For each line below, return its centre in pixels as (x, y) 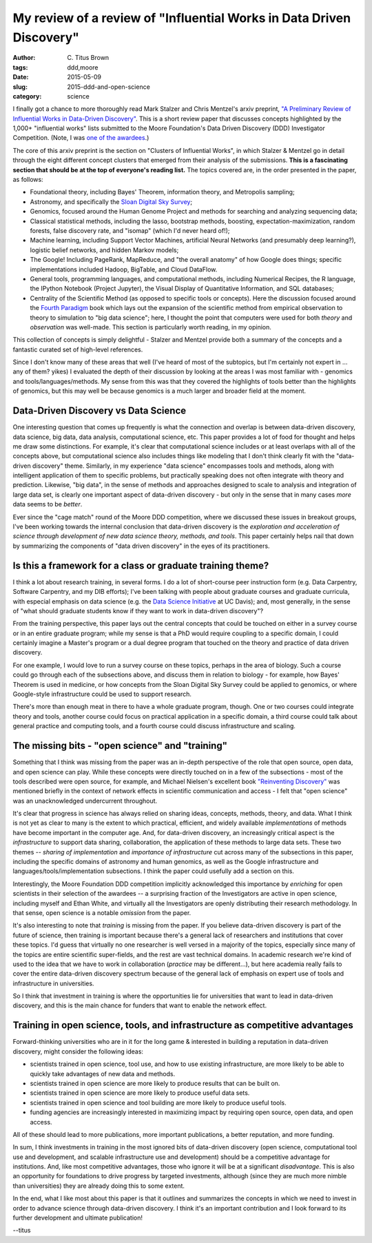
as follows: (28, 180)
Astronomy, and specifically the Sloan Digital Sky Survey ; (111, 202)
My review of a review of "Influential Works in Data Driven (182, 18)
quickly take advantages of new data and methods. (103, 1073)
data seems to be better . (48, 504)
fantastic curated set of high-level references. (78, 349)
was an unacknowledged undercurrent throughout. (85, 801)
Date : (21, 77)
